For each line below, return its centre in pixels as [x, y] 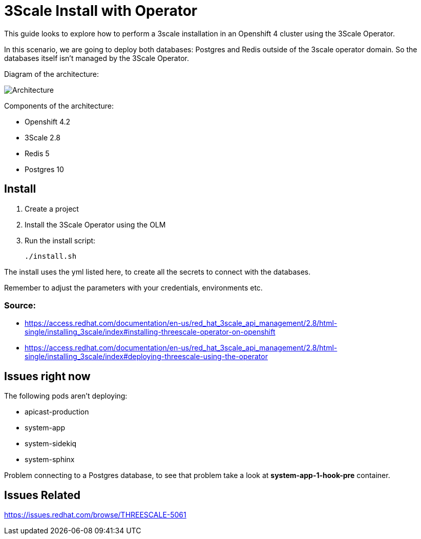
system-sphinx [50, 460]
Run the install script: [60, 240]
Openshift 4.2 [48, 121]
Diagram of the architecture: [52, 74]
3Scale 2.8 [43, 137]
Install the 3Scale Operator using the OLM [95, 224]
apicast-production [57, 412]
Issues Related [42, 495]
